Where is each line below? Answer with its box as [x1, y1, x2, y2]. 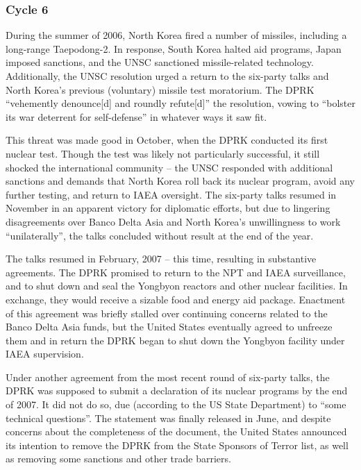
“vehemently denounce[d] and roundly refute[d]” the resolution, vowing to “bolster [6, 96, 355, 110]
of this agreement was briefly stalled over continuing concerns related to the [6, 305, 328, 320]
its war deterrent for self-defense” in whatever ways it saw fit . [6, 109, 267, 124]
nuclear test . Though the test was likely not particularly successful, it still [6, 146, 320, 160]
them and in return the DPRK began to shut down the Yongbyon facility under [6, 333, 345, 347]
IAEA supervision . [6, 346, 84, 361]
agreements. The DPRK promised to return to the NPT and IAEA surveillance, [6, 265, 346, 279]
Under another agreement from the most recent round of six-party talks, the [6, 369, 330, 384]
